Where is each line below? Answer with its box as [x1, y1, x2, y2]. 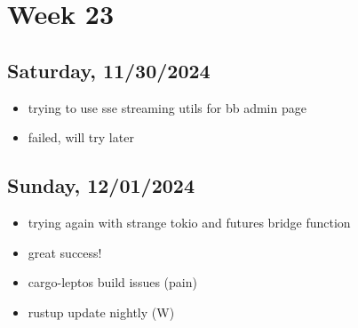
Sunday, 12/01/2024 [7, 172, 195, 199]
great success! [28, 243, 102, 261]
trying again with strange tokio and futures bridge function [28, 212, 351, 231]
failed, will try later [28, 128, 134, 147]
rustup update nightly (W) [28, 302, 175, 321]
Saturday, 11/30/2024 [7, 56, 211, 84]
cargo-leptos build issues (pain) [28, 273, 197, 292]
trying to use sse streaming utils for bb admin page [28, 98, 306, 116]
